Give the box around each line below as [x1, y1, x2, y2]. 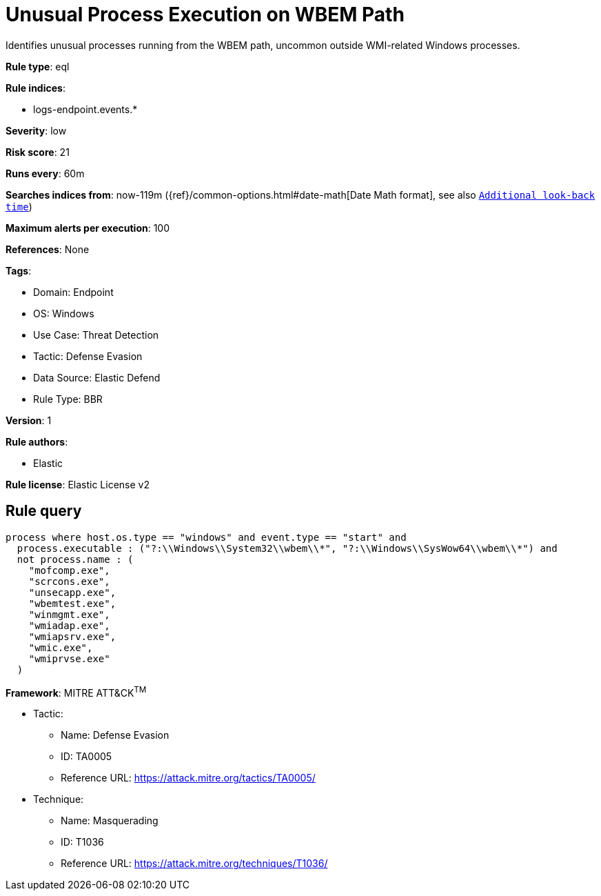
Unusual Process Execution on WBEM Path [6, 3, 405, 26]
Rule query [6, 502, 82, 520]
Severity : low [6, 124, 67, 137]
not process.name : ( [17, 553, 134, 565]
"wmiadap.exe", [28, 619, 110, 631]
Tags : [6, 264, 32, 277]
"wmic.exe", [28, 641, 93, 653]
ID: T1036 [61, 836, 104, 848]
